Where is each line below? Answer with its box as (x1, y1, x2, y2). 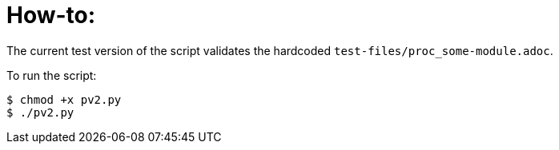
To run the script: (6, 68, 97, 82)
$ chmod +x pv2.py (6, 93, 122, 106)
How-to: (6, 2, 96, 29)
